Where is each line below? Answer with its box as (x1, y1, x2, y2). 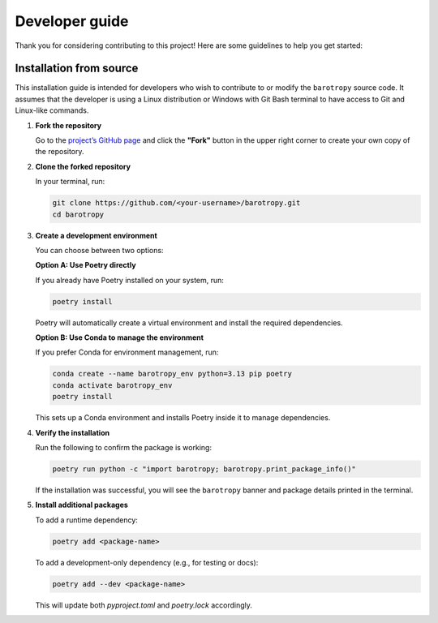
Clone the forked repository (35, 161, 131, 171)
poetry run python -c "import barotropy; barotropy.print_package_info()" (52, 464, 357, 474)
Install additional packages (35, 500, 129, 510)
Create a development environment (35, 230, 157, 240)
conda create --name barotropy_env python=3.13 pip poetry (52, 369, 292, 379)
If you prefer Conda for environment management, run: (35, 347, 219, 357)
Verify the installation (35, 428, 109, 437)
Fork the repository (35, 120, 101, 130)
